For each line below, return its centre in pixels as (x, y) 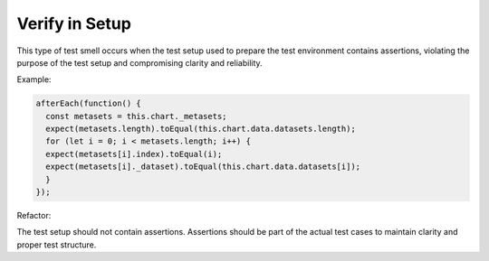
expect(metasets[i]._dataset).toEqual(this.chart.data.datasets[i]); (203, 167)
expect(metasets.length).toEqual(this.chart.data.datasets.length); (201, 129)
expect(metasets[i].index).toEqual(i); (134, 154)
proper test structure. (57, 245)
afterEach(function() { (89, 103)
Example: (34, 79)
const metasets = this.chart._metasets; (136, 116)
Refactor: (34, 216)
